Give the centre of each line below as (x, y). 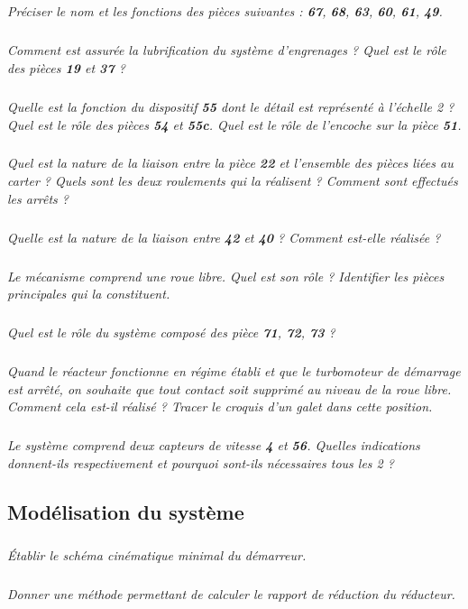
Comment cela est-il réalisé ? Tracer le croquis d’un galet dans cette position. (220, 406)
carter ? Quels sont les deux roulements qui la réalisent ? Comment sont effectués (233, 181)
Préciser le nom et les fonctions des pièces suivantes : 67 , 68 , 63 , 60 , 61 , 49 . (225, 11)
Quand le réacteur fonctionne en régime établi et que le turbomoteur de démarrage (234, 371)
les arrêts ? (38, 198)
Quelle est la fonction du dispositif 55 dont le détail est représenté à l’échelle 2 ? (231, 106)
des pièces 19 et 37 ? (66, 67)
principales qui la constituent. (89, 294)
